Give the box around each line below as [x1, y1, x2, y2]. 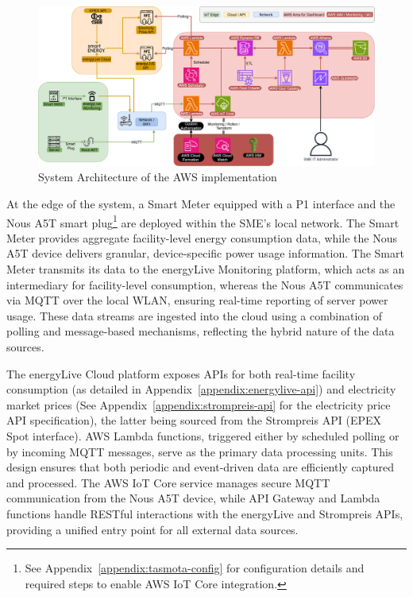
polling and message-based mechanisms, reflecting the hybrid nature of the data [6, 323, 395, 339]
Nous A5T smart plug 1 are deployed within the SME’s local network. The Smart [6, 211, 399, 231]
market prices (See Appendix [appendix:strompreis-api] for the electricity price [6, 396, 391, 413]
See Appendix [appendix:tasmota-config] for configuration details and [25, 560, 365, 576]
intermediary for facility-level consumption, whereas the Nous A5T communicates [6, 276, 403, 293]
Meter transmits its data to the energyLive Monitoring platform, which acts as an [6, 261, 405, 277]
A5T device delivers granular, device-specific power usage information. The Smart [6, 245, 404, 262]
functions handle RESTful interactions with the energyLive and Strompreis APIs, [6, 505, 403, 521]
